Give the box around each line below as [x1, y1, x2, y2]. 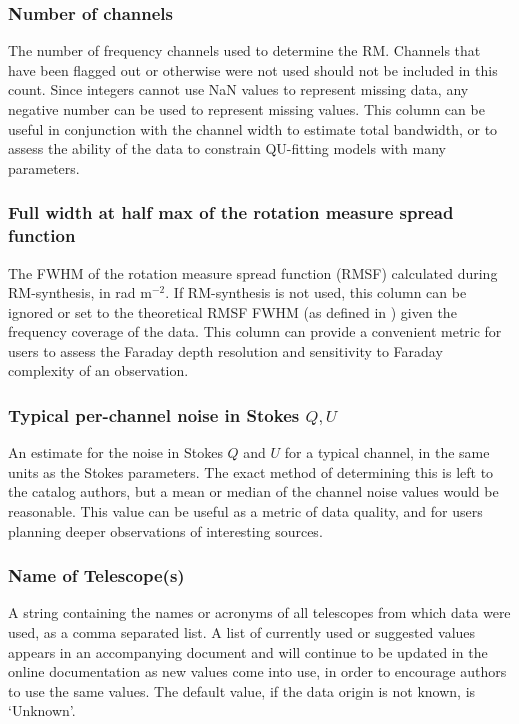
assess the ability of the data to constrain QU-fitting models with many [8, 138, 446, 159]
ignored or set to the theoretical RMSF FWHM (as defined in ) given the [8, 301, 457, 322]
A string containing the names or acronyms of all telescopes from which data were [8, 602, 511, 623]
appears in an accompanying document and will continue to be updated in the [8, 641, 488, 662]
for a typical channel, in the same [284, 442, 490, 463]
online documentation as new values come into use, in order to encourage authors [8, 661, 507, 682]
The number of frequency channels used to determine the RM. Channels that [8, 40, 481, 61]
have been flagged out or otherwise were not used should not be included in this [8, 59, 498, 80]
